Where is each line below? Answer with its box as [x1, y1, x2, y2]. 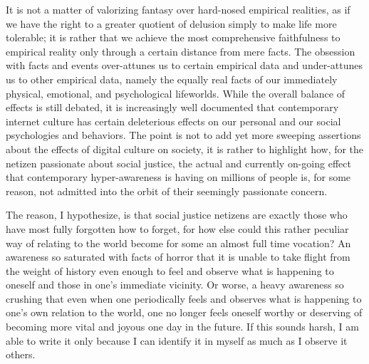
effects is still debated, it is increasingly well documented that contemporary [6, 100, 339, 115]
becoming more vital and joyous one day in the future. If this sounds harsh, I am [6, 319, 359, 334]
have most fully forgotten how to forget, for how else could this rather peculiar [6, 221, 349, 236]
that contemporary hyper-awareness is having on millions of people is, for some [6, 170, 351, 184]
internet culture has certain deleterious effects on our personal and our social [6, 113, 341, 128]
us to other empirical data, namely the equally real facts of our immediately [6, 71, 338, 86]
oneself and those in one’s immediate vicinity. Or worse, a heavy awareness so [6, 277, 344, 292]
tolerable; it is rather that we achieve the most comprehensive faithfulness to [6, 30, 341, 45]
